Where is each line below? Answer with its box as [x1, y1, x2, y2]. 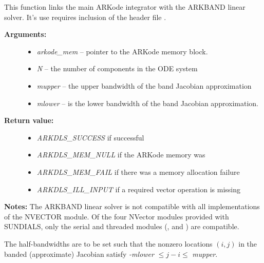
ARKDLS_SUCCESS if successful [36, 132, 144, 143]
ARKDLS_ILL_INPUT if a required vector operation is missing [36, 184, 240, 194]
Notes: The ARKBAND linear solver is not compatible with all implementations [4, 201, 260, 212]
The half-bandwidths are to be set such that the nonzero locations [4, 238, 213, 249]
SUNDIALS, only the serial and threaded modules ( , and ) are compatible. [4, 221, 239, 232]
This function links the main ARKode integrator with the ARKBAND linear [4, 2, 246, 12]
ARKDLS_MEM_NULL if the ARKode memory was [36, 149, 205, 160]
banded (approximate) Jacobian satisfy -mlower [4, 248, 154, 259]
